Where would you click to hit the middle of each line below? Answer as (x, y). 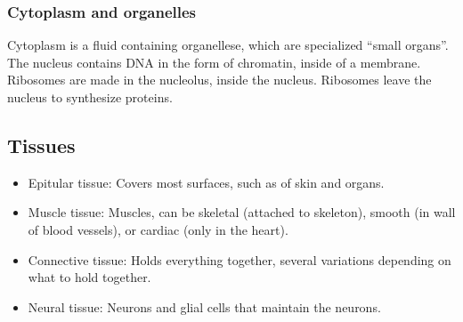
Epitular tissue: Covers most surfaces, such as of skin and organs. (206, 182)
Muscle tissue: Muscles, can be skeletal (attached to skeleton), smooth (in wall (242, 212)
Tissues (41, 145)
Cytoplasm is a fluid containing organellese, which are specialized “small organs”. (228, 45)
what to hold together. (89, 277)
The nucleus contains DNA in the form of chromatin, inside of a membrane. (214, 62)
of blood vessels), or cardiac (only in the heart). (158, 229)
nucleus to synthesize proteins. (90, 97)
